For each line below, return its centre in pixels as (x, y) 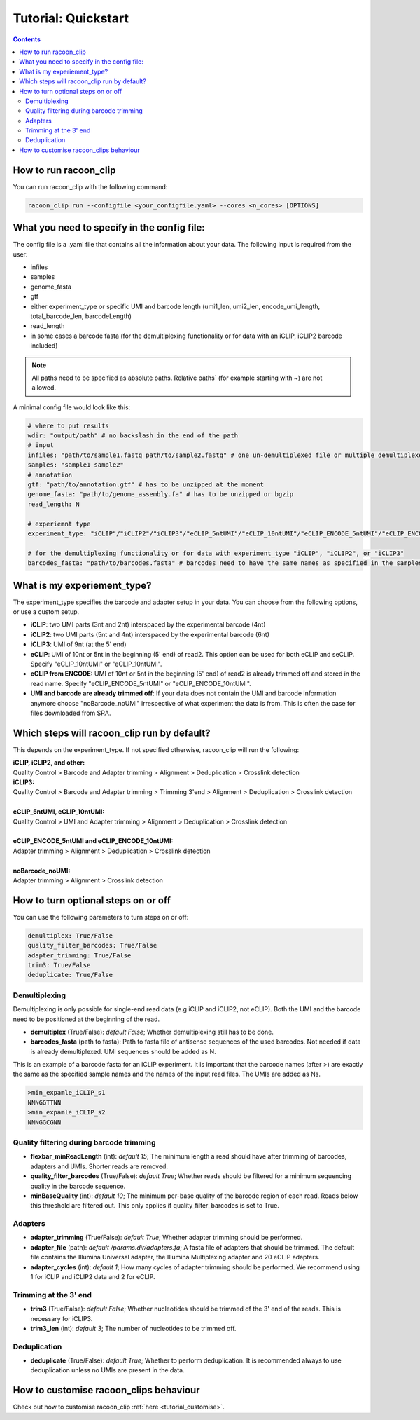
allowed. (44, 388)
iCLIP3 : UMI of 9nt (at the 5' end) (78, 644)
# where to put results (69, 425)
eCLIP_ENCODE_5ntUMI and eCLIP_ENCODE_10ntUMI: (93, 841)
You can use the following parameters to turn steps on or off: (101, 917)
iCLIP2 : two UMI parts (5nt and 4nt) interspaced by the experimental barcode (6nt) (150, 634)
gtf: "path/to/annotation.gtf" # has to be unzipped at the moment (146, 485)
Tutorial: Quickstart (71, 18)
